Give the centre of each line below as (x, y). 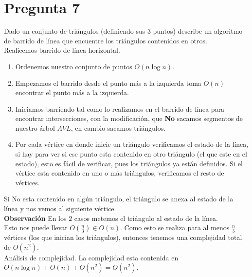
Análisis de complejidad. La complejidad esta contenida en (91, 257)
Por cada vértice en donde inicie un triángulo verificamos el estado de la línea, (132, 144)
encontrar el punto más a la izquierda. (72, 92)
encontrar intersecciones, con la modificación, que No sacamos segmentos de (129, 118)
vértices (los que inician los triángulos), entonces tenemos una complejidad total (123, 237)
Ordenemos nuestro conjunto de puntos (74, 66)
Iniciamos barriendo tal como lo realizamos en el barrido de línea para (120, 109)
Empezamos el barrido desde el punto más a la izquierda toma (108, 83)
